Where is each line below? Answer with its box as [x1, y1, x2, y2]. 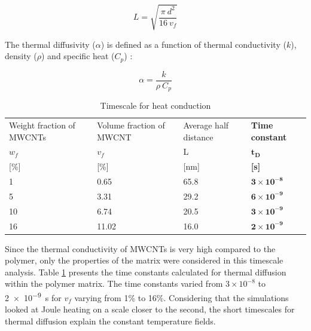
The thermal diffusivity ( [5, 38, 96, 50]
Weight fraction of [9, 118, 75, 131]
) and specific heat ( [41, 50, 115, 62]
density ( [5, 50, 37, 62]
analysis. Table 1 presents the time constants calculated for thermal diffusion [5, 265, 286, 278]
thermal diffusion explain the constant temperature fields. [5, 314, 216, 327]
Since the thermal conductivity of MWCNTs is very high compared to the [5, 242, 276, 255]
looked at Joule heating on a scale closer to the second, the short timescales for [5, 303, 295, 315]
